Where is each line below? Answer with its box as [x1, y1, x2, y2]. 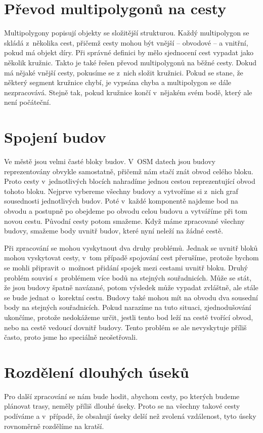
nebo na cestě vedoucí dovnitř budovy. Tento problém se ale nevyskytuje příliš [4, 322, 247, 332]
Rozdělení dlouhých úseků [4, 361, 189, 382]
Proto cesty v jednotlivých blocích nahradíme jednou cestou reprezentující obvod [4, 176, 255, 186]
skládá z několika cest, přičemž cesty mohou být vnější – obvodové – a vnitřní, [4, 37, 248, 48]
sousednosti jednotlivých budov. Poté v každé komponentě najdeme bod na [4, 195, 238, 206]
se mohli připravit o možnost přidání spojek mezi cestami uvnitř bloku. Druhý [4, 262, 248, 272]
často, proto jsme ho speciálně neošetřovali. [4, 332, 138, 342]
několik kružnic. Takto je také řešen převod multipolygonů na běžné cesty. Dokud [4, 57, 257, 67]
